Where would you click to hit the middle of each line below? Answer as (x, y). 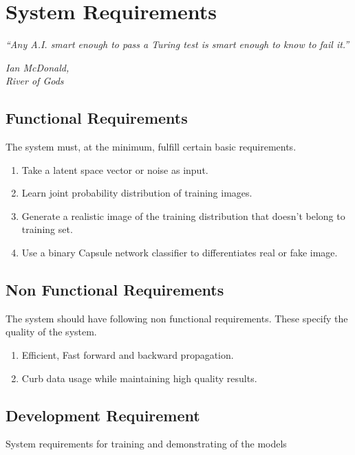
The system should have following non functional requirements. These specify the (177, 318)
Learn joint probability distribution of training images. (137, 193)
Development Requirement (103, 415)
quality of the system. (51, 332)
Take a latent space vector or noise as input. (115, 169)
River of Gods (35, 81)
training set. (47, 229)
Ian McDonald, (37, 67)
